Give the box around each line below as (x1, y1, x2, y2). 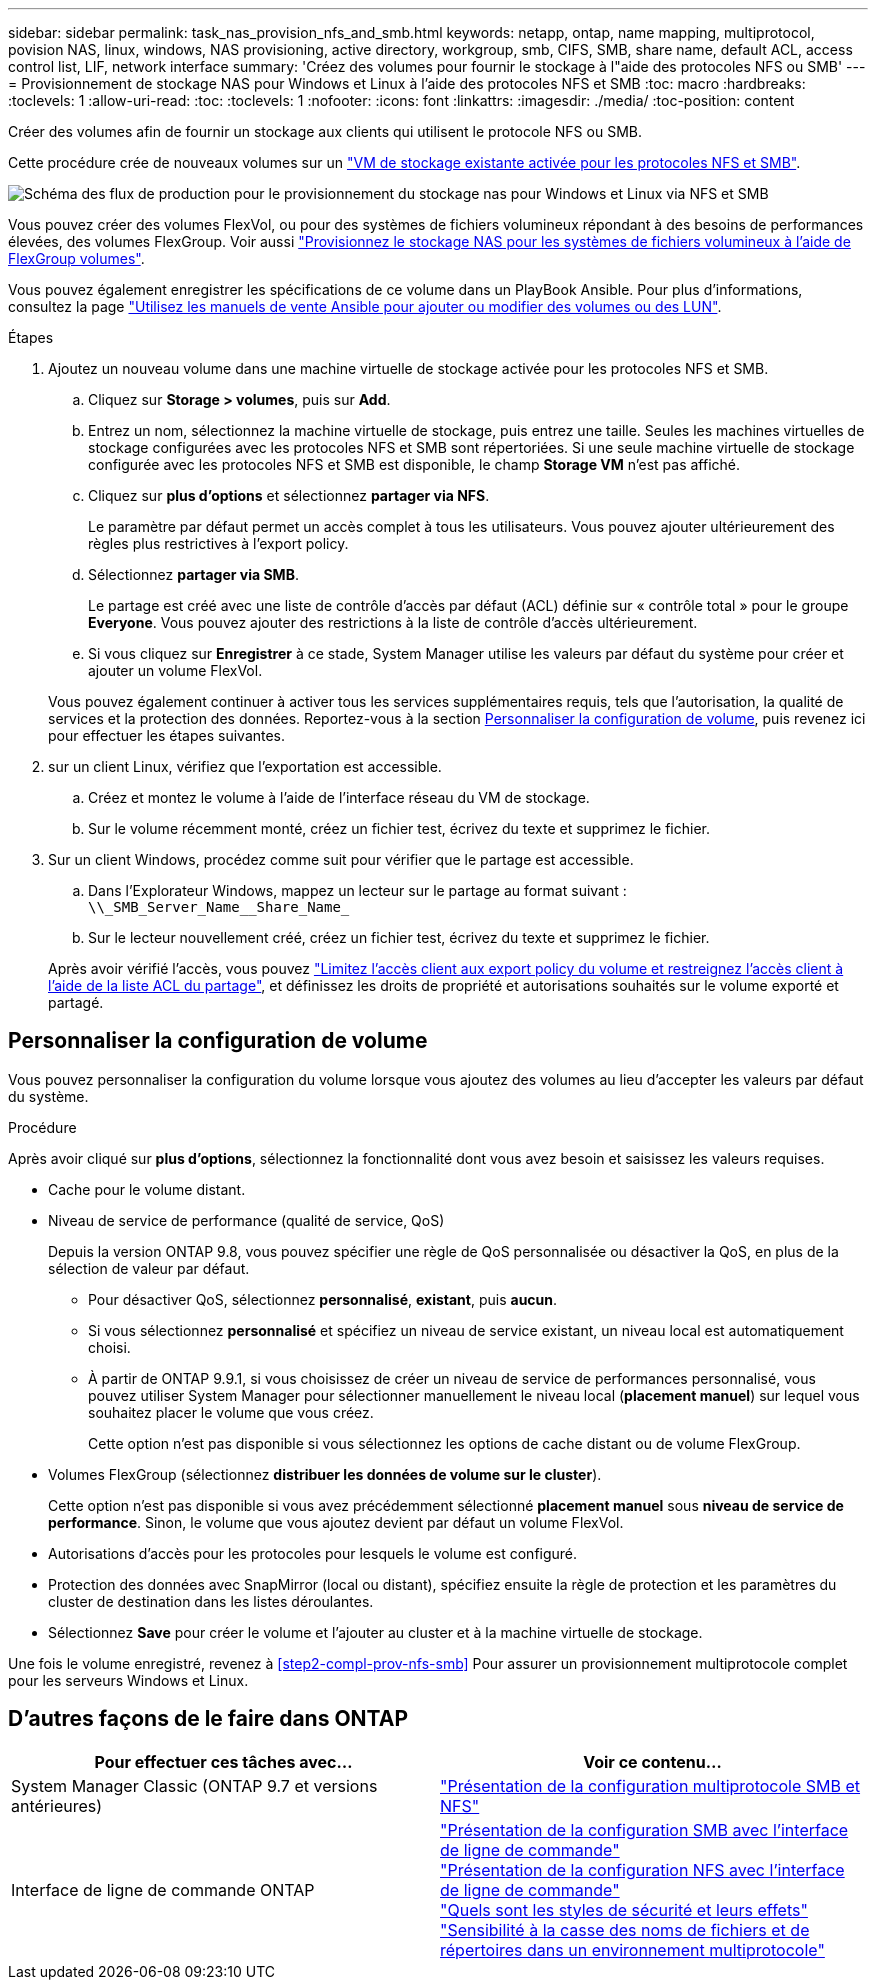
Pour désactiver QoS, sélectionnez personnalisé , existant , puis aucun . (88, 1290, 558, 1308)
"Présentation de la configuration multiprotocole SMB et (440, 1775, 861, 1796)
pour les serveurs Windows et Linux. (8, 1671, 249, 1689)
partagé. (48, 994, 104, 1011)
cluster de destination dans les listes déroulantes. (48, 1592, 374, 1610)
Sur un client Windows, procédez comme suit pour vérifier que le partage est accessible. (48, 851, 634, 868)
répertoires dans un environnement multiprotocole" (440, 1939, 825, 1960)
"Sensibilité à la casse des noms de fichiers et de (440, 1919, 810, 1940)
